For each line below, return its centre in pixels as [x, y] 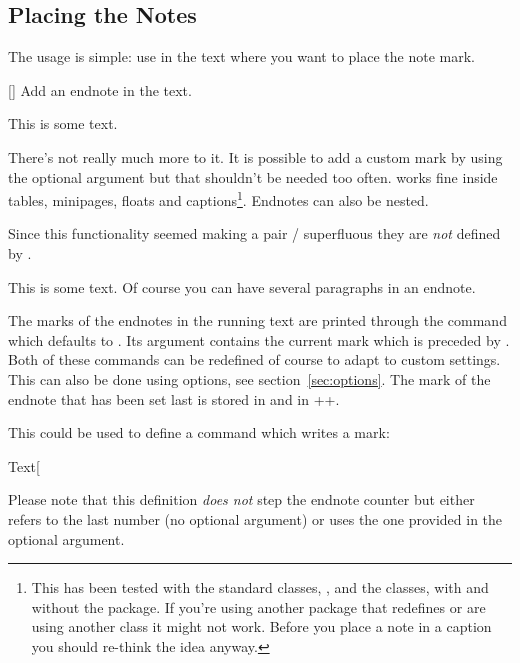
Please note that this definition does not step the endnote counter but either [241, 499]
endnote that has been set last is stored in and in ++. [174, 398]
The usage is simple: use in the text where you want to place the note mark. [241, 56]
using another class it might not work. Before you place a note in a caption [261, 626]
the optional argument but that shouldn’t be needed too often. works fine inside [253, 176]
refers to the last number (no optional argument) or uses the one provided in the [255, 518]
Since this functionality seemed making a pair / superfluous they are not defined [254, 233]
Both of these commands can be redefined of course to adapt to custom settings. [254, 359]
